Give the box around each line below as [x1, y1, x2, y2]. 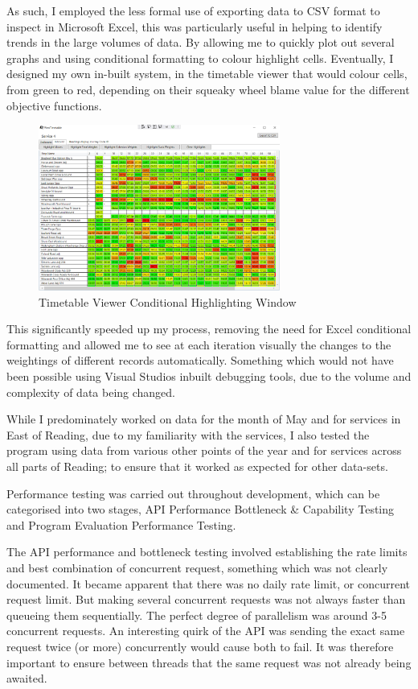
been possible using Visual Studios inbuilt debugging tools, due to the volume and [6, 368, 412, 385]
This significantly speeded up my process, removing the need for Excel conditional [6, 320, 412, 337]
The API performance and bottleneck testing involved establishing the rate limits [6, 543, 408, 560]
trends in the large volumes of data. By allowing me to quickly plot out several [6, 34, 395, 51]
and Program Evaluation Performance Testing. [6, 516, 236, 533]
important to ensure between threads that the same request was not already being [6, 654, 412, 670]
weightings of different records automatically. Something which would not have [6, 352, 394, 369]
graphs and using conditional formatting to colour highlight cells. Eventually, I [6, 49, 394, 66]
